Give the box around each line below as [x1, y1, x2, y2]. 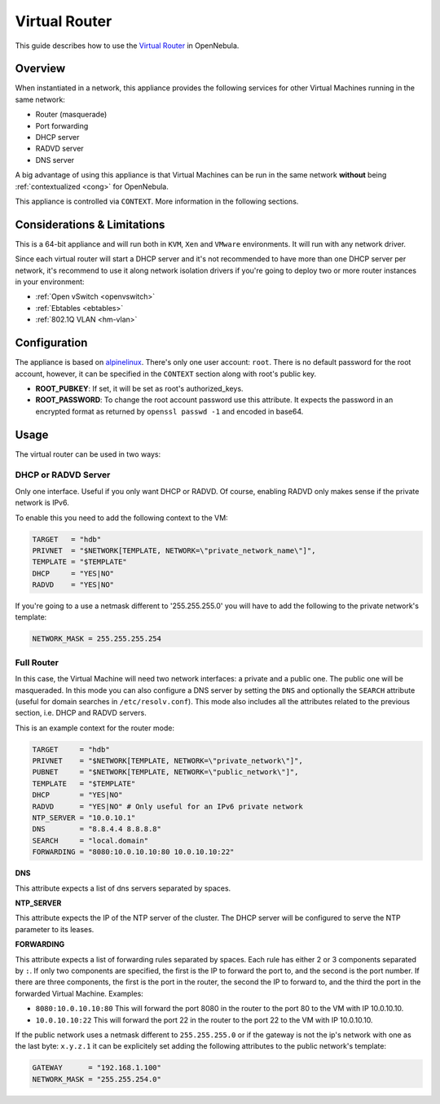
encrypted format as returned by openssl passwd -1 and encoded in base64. [35, 406, 304, 416]
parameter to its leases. [15, 924, 95, 934]
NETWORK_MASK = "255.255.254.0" [32, 1075, 162, 1084]
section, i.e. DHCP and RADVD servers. [15, 708, 147, 718]
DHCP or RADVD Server [15, 469, 111, 480]
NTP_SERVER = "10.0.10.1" [32, 813, 136, 822]
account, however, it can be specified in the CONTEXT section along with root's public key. [15, 369, 317, 379]
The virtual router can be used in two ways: [15, 449, 161, 459]
